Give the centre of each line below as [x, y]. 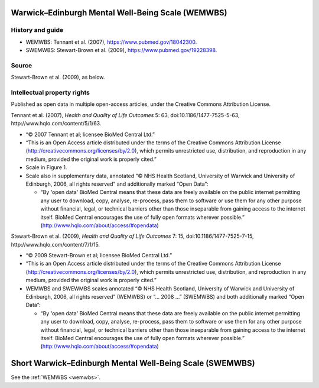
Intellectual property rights [51, 93]
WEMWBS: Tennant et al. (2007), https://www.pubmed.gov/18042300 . [111, 42]
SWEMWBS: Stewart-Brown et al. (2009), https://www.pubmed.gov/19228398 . [121, 50]
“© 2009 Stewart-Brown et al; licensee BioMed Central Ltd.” [99, 256]
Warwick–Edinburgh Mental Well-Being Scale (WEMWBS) [119, 13]
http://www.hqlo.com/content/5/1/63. [56, 124]
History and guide [37, 30]
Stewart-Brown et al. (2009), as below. [58, 77]
